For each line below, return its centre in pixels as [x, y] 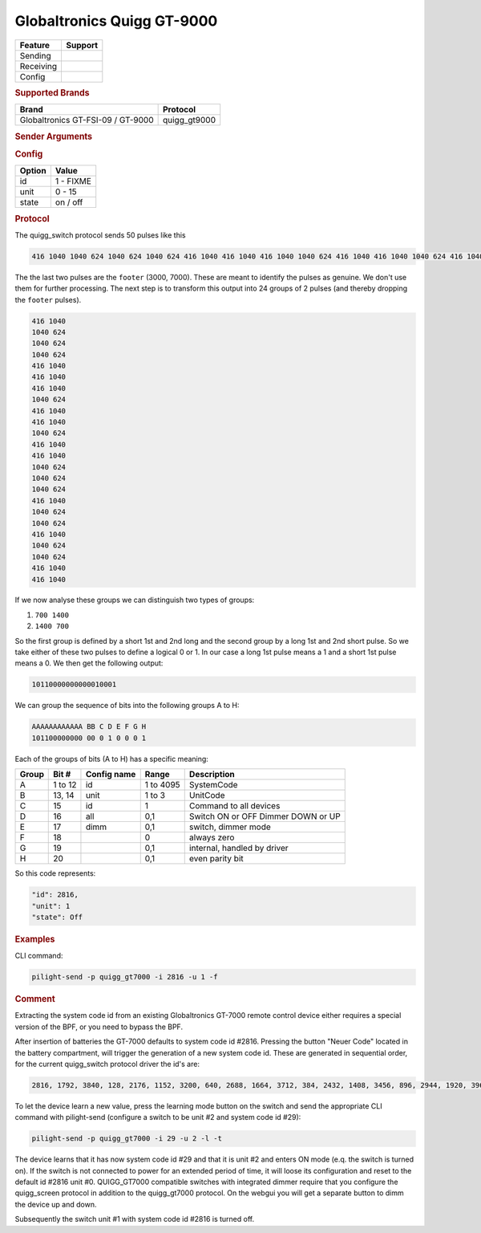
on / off [69, 202]
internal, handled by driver [238, 848]
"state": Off [57, 917]
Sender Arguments [53, 136]
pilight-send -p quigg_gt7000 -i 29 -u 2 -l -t [127, 1139]
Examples [35, 939]
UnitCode [207, 796]
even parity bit [216, 859]
